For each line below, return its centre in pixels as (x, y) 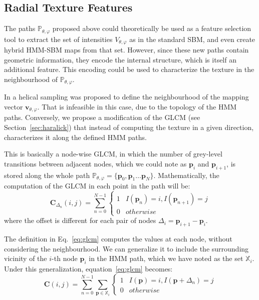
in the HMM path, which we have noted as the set (166, 258)
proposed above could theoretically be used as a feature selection (152, 28)
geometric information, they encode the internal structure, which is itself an (120, 59)
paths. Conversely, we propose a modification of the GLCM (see (102, 117)
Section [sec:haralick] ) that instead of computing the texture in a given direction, (129, 127)
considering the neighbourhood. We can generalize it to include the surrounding (126, 248)
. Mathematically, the (186, 175)
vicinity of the (26, 258)
